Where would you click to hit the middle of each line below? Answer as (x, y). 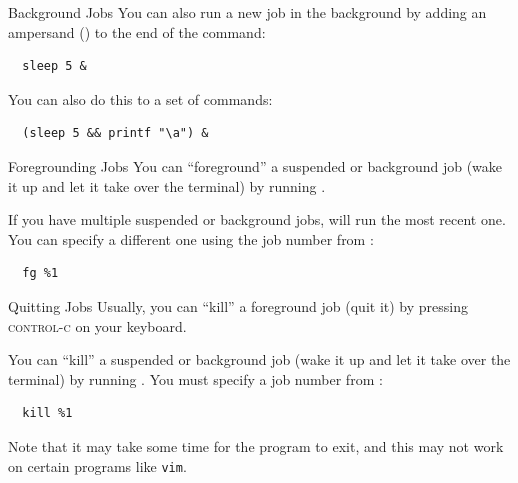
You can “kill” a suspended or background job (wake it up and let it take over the (259, 359)
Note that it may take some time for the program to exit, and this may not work (256, 445)
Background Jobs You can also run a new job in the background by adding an (247, 12)
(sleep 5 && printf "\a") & (115, 133)
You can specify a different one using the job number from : (191, 238)
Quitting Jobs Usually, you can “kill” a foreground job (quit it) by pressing (238, 305)
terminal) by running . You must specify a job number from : (195, 378)
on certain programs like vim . (97, 465)
